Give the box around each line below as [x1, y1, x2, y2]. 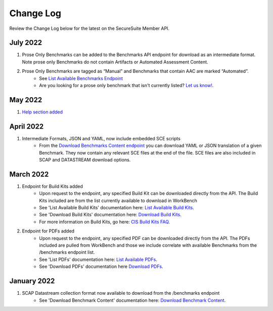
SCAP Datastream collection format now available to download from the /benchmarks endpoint [22, 290, 220, 296]
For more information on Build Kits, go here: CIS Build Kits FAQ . [39, 218, 170, 225]
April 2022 [9, 122, 44, 131]
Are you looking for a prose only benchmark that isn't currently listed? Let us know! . [39, 83, 214, 89]
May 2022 [9, 95, 42, 104]
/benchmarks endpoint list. [39, 249, 95, 255]
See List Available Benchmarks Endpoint [39, 75, 123, 81]
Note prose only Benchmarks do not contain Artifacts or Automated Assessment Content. [22, 59, 208, 65]
